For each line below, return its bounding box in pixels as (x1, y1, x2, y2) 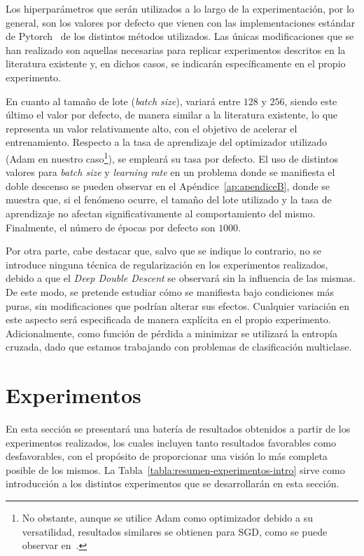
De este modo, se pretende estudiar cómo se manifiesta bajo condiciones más (6, 284, 334, 299)
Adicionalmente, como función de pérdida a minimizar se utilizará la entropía (6, 325, 337, 340)
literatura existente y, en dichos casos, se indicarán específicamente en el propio (6, 56, 346, 71)
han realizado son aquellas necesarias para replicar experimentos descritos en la (6, 42, 346, 57)
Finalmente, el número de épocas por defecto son (6, 219, 216, 234)
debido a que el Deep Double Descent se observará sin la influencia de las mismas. (6, 271, 356, 285)
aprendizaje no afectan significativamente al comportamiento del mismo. (6, 205, 316, 220)
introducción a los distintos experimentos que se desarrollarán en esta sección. (6, 476, 339, 491)
